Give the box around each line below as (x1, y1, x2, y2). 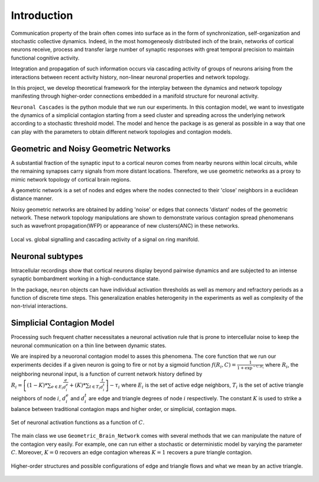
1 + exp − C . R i (237, 364, 264, 371)
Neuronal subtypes (11, 251, 83, 261)
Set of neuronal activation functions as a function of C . (11, 419, 145, 426)
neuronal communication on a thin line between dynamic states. (11, 342, 167, 349)
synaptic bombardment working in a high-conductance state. (11, 275, 160, 282)
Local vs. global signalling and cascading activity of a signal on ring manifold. (11, 235, 200, 242)
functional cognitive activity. (11, 54, 80, 62)
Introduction (11, 9, 73, 22)
